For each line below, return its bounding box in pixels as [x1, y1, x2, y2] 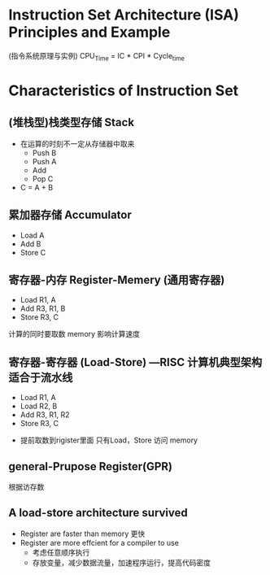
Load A [20, 230, 45, 240]
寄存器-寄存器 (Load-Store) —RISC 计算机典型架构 [8, 355, 263, 369]
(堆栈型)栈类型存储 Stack [8, 115, 135, 129]
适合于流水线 [8, 370, 73, 384]
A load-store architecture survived [8, 506, 189, 520]
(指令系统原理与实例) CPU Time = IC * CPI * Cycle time [8, 50, 185, 63]
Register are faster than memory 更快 [20, 529, 146, 538]
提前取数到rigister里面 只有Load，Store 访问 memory [20, 435, 198, 445]
